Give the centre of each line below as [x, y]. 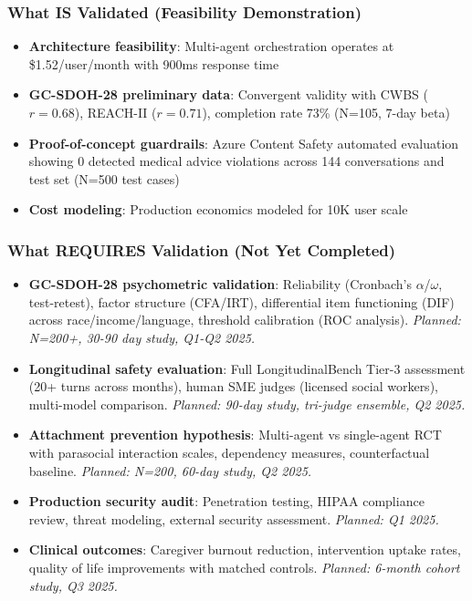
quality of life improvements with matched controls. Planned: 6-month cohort [244, 567]
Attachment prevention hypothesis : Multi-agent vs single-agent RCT [235, 435]
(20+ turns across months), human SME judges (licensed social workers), [233, 386]
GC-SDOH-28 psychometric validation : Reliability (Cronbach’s [220, 284]
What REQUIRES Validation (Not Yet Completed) [202, 249]
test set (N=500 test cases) [104, 178]
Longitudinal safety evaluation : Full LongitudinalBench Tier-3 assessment [247, 368]
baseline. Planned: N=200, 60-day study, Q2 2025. [170, 470]
